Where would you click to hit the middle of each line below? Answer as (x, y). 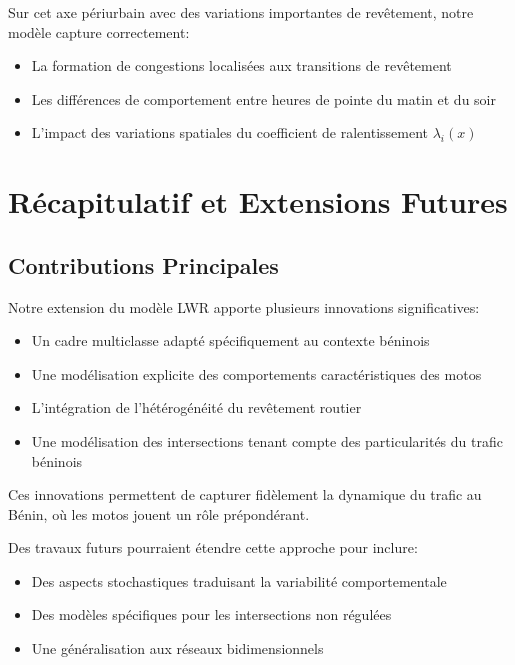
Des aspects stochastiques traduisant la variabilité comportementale (239, 580)
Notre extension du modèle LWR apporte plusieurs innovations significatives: (244, 306)
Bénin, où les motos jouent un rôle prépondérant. (159, 513)
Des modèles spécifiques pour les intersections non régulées (211, 614)
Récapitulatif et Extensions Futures (258, 201)
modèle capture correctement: (99, 31)
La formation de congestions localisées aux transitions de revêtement (241, 65)
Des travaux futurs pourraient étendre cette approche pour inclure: (213, 547)
